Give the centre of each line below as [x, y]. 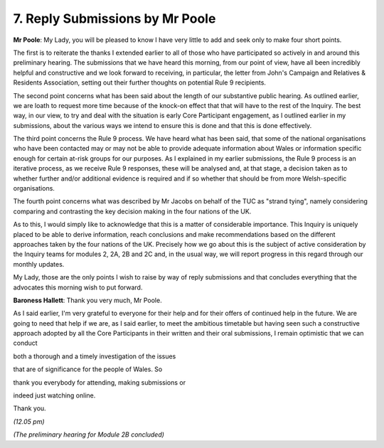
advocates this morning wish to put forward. [78, 287]
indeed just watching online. [54, 395]
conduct [26, 343]
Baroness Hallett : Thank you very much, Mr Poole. [88, 300]
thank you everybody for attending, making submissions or [100, 382]
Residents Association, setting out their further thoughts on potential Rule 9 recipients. [140, 82]
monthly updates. [39, 264]
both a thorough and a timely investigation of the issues [95, 356]
